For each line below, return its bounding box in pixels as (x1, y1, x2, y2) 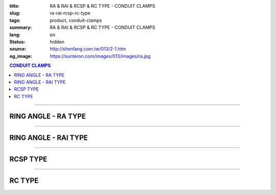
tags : (9, 17, 21, 23)
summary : (9, 25, 32, 31)
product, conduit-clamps (50, 17, 102, 23)
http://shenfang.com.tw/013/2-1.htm (50, 46, 126, 52)
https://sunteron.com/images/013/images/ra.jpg (50, 53, 151, 59)
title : (9, 3, 20, 9)
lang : (9, 31, 21, 38)
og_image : (9, 53, 33, 59)
